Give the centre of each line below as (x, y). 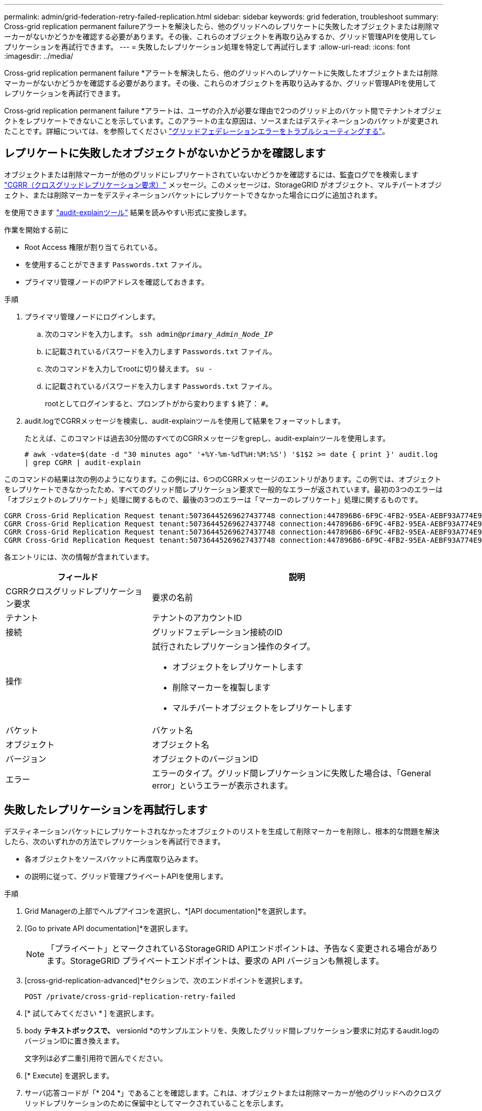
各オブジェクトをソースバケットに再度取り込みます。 (113, 859)
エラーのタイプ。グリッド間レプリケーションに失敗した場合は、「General (291, 773)
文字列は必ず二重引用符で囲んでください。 (96, 1058)
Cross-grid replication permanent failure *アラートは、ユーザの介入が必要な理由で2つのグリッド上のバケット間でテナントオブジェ (223, 111)
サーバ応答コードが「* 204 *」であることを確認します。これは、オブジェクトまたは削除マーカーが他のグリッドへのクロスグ (233, 1093)
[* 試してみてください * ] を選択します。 (91, 1013)
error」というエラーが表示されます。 (222, 785)
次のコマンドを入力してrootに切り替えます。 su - (129, 368)
